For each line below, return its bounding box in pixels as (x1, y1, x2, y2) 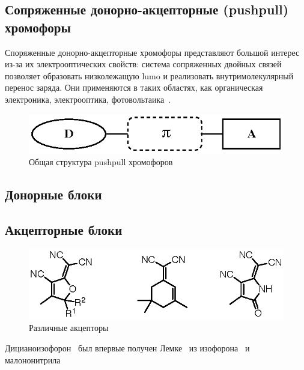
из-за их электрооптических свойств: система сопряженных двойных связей (5, 58, 282, 70)
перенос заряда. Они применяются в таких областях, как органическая (5, 81, 263, 94)
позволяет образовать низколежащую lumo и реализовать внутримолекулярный (5, 69, 294, 82)
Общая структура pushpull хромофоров (29, 156, 173, 168)
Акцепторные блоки (5, 220, 123, 239)
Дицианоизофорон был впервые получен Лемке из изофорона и (5, 342, 250, 354)
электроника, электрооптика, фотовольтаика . (5, 92, 171, 105)
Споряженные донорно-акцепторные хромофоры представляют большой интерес (5, 46, 300, 58)
